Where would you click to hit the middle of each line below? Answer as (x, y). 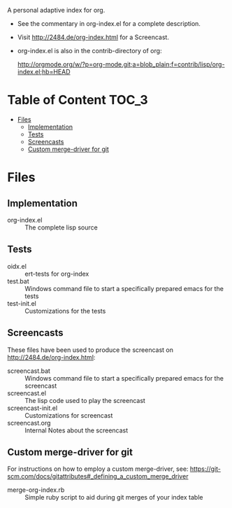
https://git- (205, 469)
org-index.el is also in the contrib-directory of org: (89, 51)
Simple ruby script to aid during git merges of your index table (114, 498)
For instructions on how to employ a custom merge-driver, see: (98, 469)
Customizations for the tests (65, 311)
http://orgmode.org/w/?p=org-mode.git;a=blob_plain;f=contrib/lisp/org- (121, 64)
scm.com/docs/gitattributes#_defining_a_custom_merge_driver (98, 477)
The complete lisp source (61, 227)
